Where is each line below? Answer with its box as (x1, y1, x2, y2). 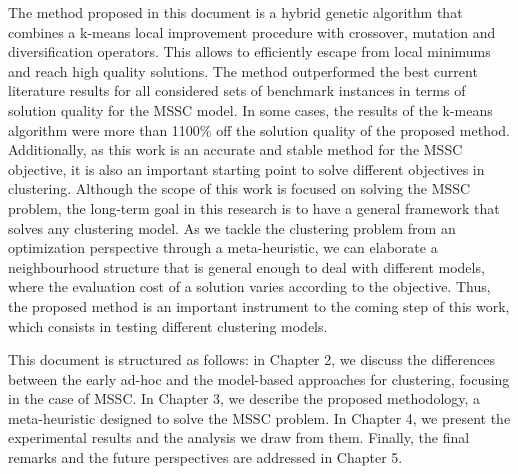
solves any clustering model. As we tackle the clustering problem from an (8, 217, 456, 238)
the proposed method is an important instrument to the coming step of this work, (8, 295, 510, 316)
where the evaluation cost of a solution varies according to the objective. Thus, (8, 276, 491, 297)
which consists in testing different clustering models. (8, 315, 328, 336)
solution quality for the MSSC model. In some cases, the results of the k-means (8, 99, 493, 120)
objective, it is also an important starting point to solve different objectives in (8, 158, 485, 179)
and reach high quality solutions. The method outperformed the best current (8, 60, 478, 81)
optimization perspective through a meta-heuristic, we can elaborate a (8, 237, 438, 258)
